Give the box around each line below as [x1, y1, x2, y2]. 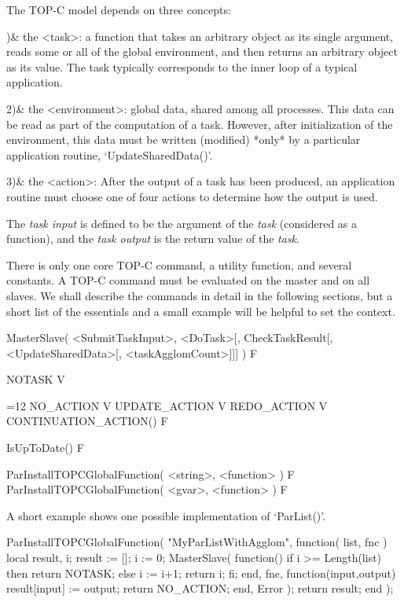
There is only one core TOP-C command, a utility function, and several [6, 256, 352, 273]
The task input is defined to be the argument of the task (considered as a [6, 215, 357, 231]
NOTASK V [6, 371, 65, 387]
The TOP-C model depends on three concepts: [6, 2, 231, 17]
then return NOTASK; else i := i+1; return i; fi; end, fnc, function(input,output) [6, 564, 396, 581]
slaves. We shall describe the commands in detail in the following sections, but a [6, 287, 393, 303]
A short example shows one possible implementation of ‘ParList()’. [6, 507, 326, 523]
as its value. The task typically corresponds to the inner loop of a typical [6, 58, 358, 75]
